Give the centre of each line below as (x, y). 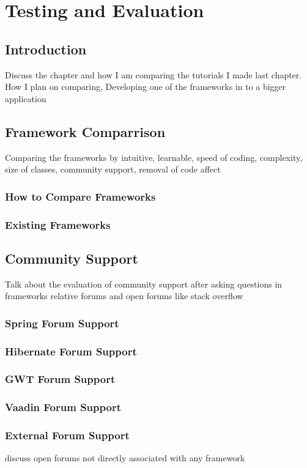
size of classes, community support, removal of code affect (113, 169)
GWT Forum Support (60, 379)
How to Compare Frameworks (80, 196)
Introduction (46, 49)
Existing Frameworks (58, 224)
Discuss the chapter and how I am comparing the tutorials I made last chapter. (153, 74)
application (26, 98)
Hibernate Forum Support (71, 351)
